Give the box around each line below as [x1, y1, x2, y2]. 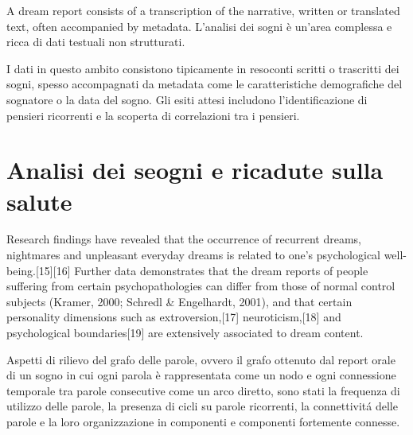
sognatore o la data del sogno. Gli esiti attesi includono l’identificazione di [6, 91, 368, 107]
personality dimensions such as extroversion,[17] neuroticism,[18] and [6, 309, 341, 325]
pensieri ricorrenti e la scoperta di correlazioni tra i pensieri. [6, 107, 300, 123]
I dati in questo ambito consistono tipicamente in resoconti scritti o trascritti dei [6, 60, 399, 76]
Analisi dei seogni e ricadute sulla [6, 153, 384, 186]
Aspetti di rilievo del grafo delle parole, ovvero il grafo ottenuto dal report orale [6, 351, 395, 367]
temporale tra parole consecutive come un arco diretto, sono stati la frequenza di [6, 382, 400, 398]
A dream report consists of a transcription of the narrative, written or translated [6, 2, 400, 18]
